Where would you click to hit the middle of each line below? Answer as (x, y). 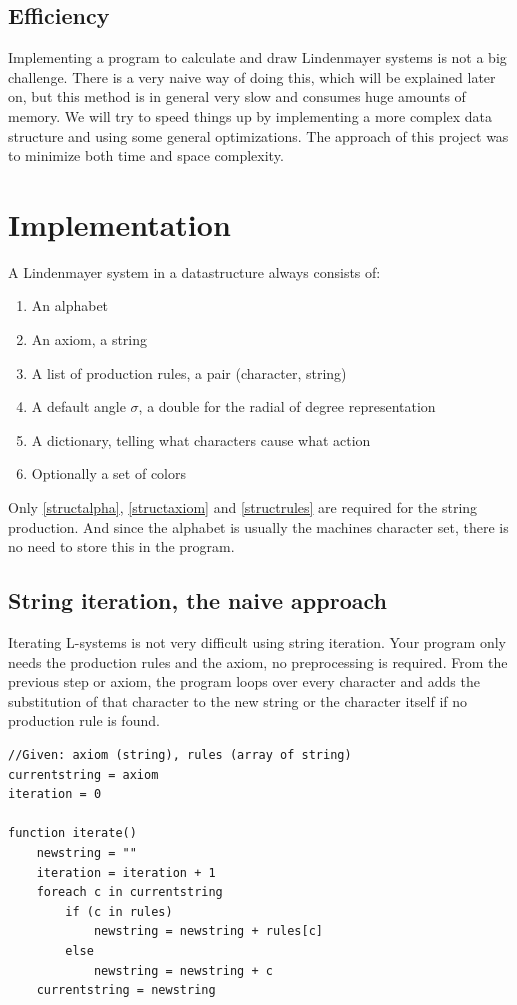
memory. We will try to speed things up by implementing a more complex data (250, 115)
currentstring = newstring (126, 990)
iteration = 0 (55, 794)
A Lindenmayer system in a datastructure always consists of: (194, 271)
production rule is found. (84, 720)
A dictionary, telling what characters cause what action (201, 439)
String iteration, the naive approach (197, 600)
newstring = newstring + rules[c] (208, 931)
